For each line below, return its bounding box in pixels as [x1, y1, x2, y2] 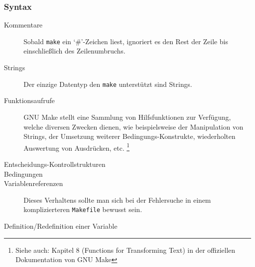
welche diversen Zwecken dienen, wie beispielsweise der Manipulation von [24, 121, 243, 132]
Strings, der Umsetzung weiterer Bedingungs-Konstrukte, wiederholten [24, 131, 236, 141]
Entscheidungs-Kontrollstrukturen [4, 159, 106, 169]
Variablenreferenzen [4, 178, 63, 188]
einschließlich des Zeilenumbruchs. [24, 46, 126, 56]
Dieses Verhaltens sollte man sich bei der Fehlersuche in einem [24, 194, 211, 205]
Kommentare [4, 20, 43, 30]
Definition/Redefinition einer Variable [4, 220, 118, 231]
